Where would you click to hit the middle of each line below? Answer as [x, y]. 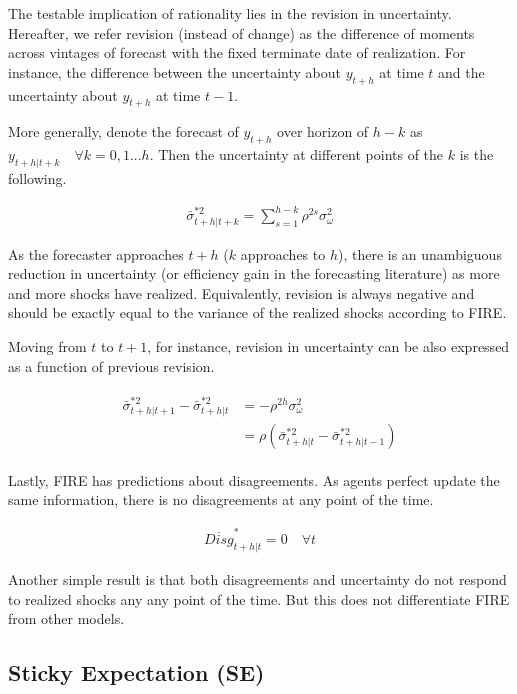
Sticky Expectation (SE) [136, 672]
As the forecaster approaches [96, 253]
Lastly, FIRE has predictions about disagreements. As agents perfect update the [254, 479]
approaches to [283, 253]
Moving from [47, 345]
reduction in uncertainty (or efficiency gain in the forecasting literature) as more [254, 273]
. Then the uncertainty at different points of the [296, 154]
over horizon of [323, 131]
